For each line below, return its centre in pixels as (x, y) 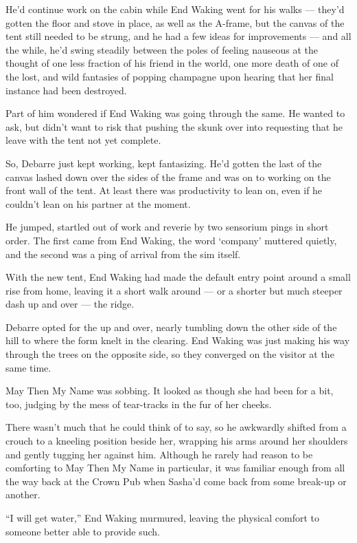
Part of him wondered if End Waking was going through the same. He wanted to (175, 113)
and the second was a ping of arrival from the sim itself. (123, 254)
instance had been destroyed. (66, 90)
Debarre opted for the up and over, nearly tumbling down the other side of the (171, 327)
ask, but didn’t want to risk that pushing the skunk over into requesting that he (174, 126)
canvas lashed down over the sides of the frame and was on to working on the (168, 177)
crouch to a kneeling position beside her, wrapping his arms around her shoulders (177, 441)
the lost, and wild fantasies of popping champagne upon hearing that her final (170, 76)
